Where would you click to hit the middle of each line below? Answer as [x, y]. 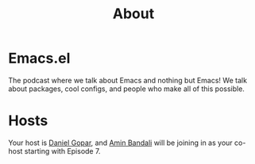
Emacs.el [39, 58]
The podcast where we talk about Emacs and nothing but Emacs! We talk [128, 80]
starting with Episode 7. [62, 151]
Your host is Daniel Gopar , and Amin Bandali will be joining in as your [120, 143]
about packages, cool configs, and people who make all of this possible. [126, 89]
